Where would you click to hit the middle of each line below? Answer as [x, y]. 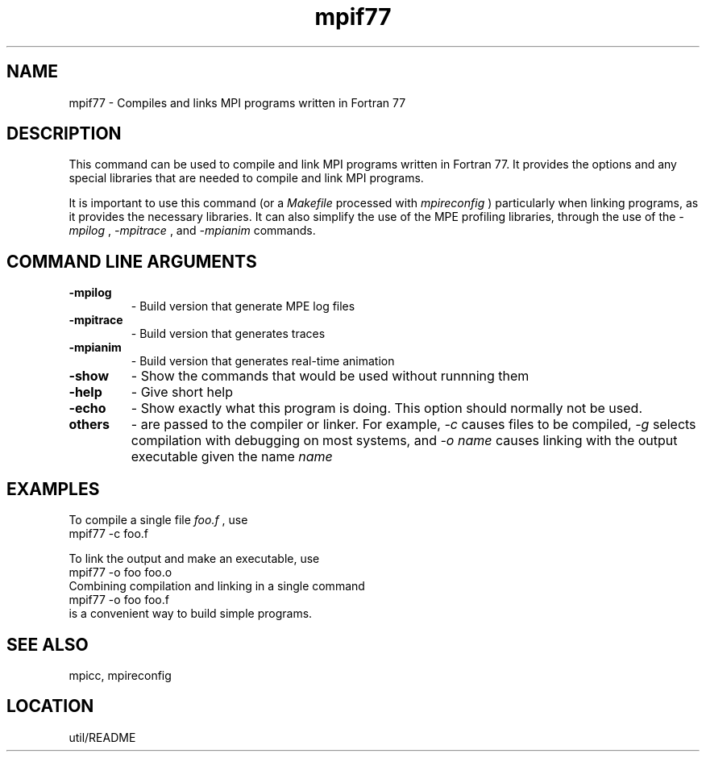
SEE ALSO [48, 644]
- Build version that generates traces [228, 334]
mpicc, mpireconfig [120, 675]
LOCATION [50, 706]
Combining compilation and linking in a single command [217, 586]
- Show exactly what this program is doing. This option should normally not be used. [386, 408]
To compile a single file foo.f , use [158, 520]
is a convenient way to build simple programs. [191, 614]
